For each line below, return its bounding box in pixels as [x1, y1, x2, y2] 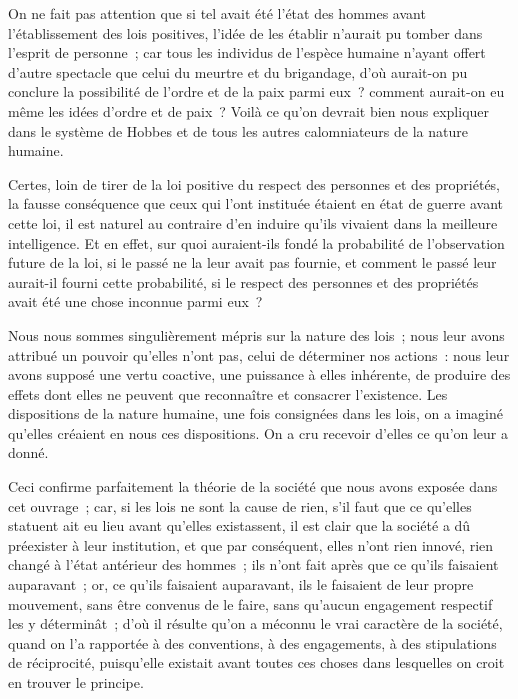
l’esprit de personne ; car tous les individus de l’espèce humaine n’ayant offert [8, 42, 486, 63]
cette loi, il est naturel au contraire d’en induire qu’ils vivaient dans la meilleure [8, 212, 498, 233]
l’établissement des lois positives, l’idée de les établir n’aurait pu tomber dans [8, 22, 483, 43]
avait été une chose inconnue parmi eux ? [8, 291, 263, 312]
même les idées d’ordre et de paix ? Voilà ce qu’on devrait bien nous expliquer [8, 100, 490, 121]
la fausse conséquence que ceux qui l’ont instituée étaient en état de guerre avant [8, 193, 503, 214]
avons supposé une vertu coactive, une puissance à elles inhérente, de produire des [8, 364, 511, 385]
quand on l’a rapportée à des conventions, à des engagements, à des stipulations [8, 632, 497, 653]
